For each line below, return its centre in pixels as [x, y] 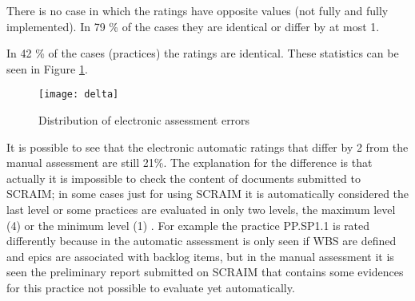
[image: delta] [79, 95]
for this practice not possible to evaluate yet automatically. [151, 287]
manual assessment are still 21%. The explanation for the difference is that [190, 162]
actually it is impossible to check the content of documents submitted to [184, 178]
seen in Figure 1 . [47, 68]
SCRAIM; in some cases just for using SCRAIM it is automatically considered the [208, 194]
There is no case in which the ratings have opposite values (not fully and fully [198, 10]
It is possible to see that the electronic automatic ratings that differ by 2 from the [207, 147]
